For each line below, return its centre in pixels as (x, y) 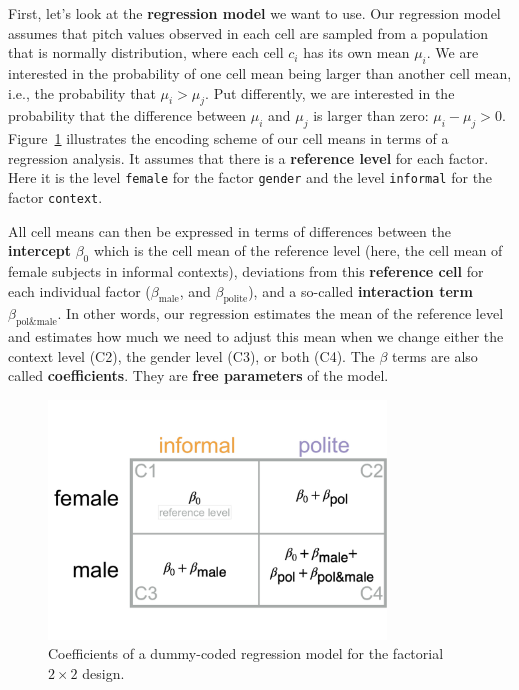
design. (103, 673)
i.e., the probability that (82, 92)
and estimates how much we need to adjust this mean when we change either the (256, 336)
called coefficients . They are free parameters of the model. (198, 375)
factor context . (55, 197)
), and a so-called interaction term (360, 290)
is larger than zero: (371, 115)
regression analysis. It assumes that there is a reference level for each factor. (248, 157)
